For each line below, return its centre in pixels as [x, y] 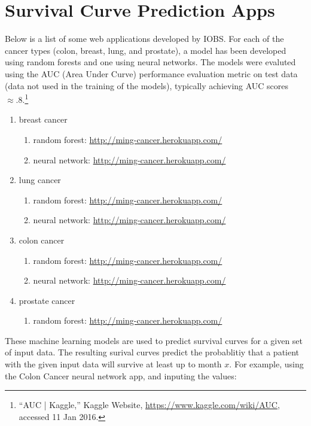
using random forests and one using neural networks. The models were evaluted [150, 62]
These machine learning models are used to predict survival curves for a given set [154, 340]
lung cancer [40, 180]
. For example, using [266, 364]
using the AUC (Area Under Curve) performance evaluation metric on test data [151, 73]
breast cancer [43, 119]
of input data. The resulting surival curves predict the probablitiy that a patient [152, 352]
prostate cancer [47, 300]
